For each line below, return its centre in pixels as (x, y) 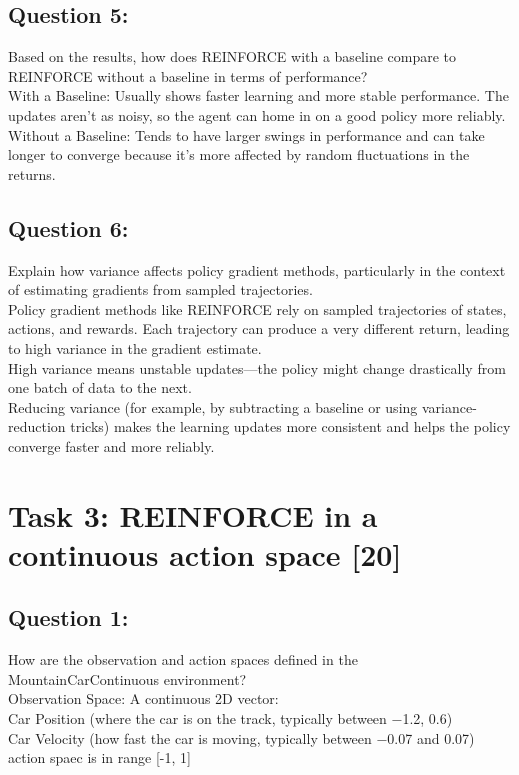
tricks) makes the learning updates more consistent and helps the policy (290, 426)
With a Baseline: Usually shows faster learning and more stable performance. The (258, 95)
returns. (32, 173)
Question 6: (68, 227)
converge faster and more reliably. (111, 445)
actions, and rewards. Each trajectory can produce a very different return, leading (259, 328)
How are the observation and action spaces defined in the (183, 659)
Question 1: (68, 617)
